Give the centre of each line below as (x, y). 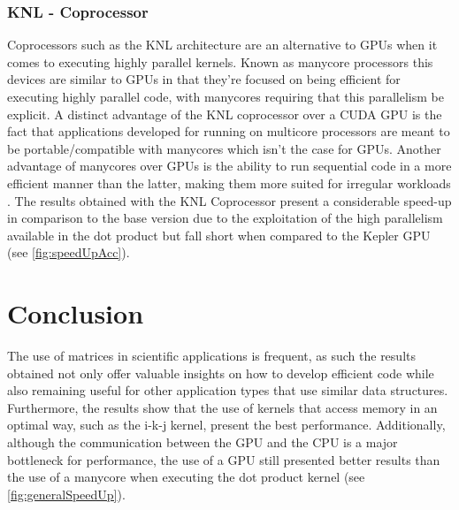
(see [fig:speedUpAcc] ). (69, 252)
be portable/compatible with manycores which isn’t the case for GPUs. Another (224, 148)
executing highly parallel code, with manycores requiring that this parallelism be (226, 96)
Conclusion (76, 313)
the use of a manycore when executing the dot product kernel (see (186, 477)
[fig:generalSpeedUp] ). (66, 494)
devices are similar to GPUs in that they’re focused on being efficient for (204, 79)
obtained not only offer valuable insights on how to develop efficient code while (221, 373)
